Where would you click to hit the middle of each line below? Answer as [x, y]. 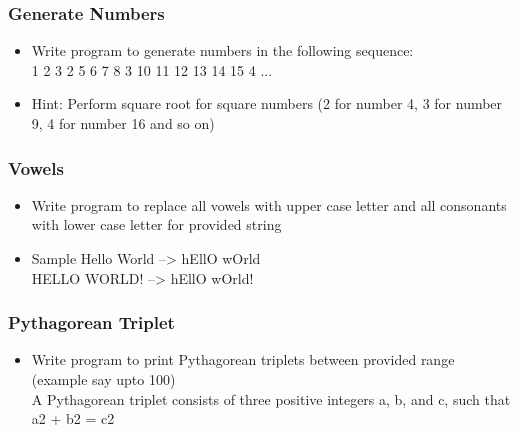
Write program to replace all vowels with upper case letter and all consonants [269, 204]
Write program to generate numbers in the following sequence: [222, 50]
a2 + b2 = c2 [73, 418]
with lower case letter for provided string [156, 224]
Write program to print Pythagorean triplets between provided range [243, 359]
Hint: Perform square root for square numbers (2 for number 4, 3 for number [267, 103]
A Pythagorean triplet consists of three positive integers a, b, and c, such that [271, 398]
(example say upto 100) [103, 379]
